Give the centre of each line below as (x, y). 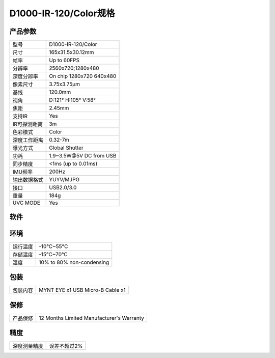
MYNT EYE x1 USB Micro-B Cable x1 (82, 290)
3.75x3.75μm (64, 84)
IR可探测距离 (28, 124)
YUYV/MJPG (64, 180)
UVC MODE (26, 203)
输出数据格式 (28, 180)
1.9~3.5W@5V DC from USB (83, 156)
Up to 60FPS (64, 60)
